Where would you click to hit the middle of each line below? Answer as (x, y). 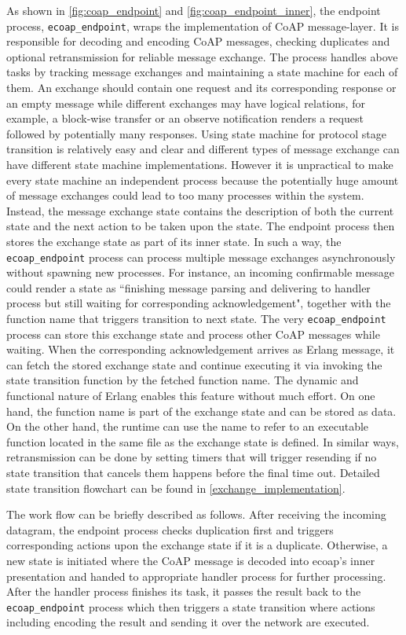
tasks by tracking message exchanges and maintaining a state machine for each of (202, 72)
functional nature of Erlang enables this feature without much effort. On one (191, 396)
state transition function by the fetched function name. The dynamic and (183, 380)
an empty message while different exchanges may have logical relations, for (186, 103)
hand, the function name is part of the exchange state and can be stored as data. (201, 411)
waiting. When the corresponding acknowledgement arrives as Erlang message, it (201, 349)
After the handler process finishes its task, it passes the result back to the (184, 591)
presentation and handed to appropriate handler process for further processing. (196, 576)
